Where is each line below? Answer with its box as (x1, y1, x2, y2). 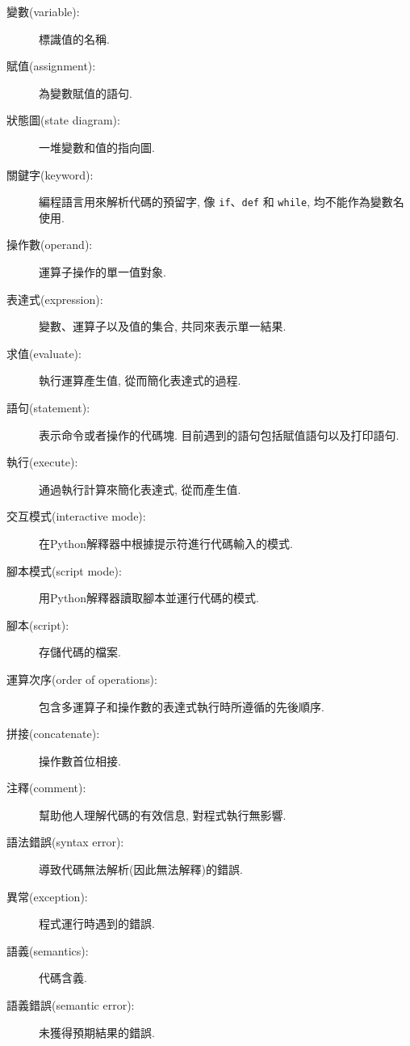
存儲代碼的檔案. (39, 643, 121, 660)
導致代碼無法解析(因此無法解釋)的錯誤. (39, 861, 243, 878)
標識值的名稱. (39, 30, 110, 47)
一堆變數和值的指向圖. (39, 138, 155, 155)
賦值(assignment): (6, 57, 96, 74)
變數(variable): (6, 3, 80, 19)
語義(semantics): (6, 942, 89, 959)
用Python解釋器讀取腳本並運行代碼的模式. (39, 589, 259, 606)
